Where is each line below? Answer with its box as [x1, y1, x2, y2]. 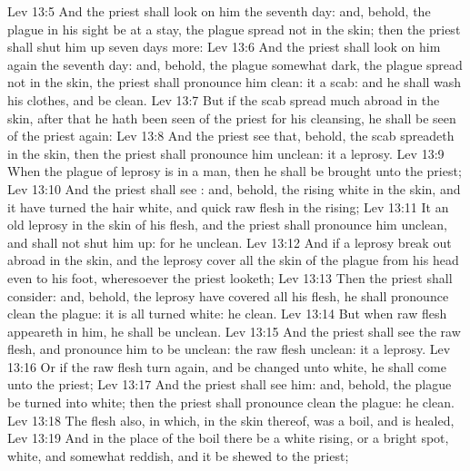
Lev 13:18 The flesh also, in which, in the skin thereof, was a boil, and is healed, [7, 410, 455, 429]
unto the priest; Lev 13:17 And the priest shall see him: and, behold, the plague [7, 375, 452, 394]
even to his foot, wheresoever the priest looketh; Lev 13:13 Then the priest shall [7, 268, 453, 287]
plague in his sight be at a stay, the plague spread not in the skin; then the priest [7, 19, 461, 38]
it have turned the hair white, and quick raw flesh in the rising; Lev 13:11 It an [7, 197, 449, 216]
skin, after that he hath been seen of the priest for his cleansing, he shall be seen [7, 108, 456, 127]
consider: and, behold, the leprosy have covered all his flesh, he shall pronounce [7, 286, 449, 305]
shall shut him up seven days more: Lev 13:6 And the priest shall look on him [7, 37, 441, 56]
